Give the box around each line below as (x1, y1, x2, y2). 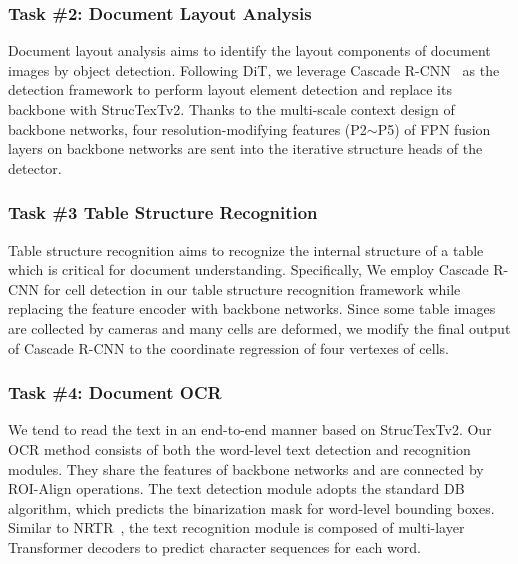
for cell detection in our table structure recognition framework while (43, 278, 461, 299)
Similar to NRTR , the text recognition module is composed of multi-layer (8, 517, 465, 538)
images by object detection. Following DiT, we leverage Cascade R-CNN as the (8, 59, 500, 80)
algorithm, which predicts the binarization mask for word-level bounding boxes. (8, 497, 495, 518)
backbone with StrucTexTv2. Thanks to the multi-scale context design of (8, 99, 455, 119)
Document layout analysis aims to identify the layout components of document (8, 40, 491, 61)
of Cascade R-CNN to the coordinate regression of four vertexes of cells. (8, 337, 449, 358)
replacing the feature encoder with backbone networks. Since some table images (8, 298, 496, 319)
